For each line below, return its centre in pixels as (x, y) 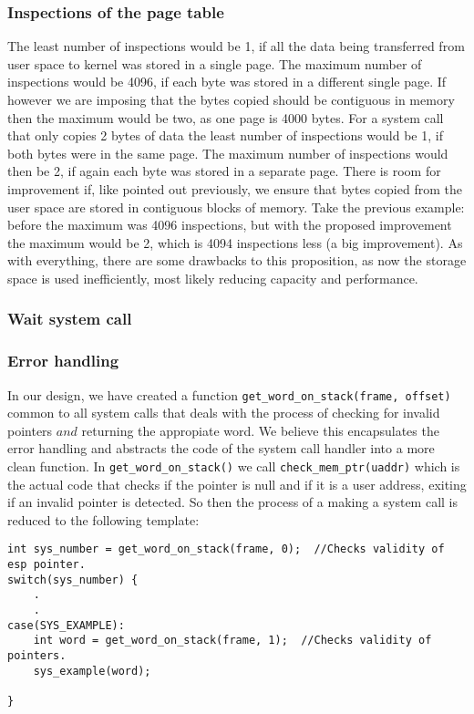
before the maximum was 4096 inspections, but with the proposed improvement (230, 225)
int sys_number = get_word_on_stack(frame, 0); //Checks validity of (226, 549)
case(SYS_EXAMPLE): (66, 625)
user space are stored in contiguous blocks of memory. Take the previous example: (236, 207)
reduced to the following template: (103, 519)
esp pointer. (46, 565)
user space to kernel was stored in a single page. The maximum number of (215, 63)
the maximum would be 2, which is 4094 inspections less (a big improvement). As (235, 242)
